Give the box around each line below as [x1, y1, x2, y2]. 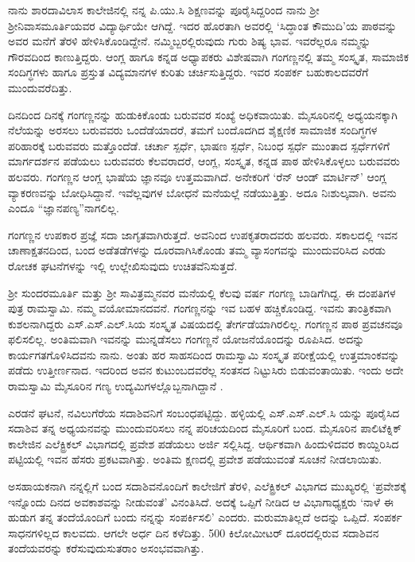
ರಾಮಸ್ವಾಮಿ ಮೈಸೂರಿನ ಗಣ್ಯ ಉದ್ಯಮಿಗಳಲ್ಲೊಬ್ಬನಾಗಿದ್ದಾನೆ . [8, 378, 223, 394]
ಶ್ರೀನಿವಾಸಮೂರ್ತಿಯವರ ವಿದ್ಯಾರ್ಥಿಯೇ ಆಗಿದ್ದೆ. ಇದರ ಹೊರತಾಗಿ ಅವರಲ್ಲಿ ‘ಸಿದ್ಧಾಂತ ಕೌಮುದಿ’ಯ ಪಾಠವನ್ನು [8, 17, 398, 33]
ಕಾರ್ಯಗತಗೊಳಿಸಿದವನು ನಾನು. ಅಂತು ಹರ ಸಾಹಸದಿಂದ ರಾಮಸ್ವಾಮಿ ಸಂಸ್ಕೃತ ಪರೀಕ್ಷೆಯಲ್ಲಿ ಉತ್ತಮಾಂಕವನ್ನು [8, 346, 400, 362]
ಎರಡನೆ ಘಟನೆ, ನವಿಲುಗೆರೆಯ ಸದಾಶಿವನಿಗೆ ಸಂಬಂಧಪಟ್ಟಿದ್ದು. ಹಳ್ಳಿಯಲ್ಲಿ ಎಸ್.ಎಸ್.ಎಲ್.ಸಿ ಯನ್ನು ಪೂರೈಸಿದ [8, 404, 400, 421]
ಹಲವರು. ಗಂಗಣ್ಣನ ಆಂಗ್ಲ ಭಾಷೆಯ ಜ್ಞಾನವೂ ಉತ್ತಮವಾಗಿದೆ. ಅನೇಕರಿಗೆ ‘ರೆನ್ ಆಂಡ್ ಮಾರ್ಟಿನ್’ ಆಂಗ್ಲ [8, 168, 387, 184]
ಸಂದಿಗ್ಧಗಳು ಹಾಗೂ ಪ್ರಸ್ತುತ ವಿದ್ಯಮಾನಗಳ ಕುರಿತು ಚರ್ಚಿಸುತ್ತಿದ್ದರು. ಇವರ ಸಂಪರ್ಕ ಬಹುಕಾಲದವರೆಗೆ [8, 64, 369, 80]
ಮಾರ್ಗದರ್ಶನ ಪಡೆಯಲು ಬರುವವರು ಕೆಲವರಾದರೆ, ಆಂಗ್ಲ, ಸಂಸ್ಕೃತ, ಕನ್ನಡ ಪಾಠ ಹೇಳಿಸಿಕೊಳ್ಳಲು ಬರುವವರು [8, 153, 400, 169]
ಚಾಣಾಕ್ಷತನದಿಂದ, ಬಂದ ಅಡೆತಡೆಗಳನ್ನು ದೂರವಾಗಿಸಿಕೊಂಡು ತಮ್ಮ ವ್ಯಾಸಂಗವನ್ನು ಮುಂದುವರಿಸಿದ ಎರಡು [8, 242, 386, 258]
